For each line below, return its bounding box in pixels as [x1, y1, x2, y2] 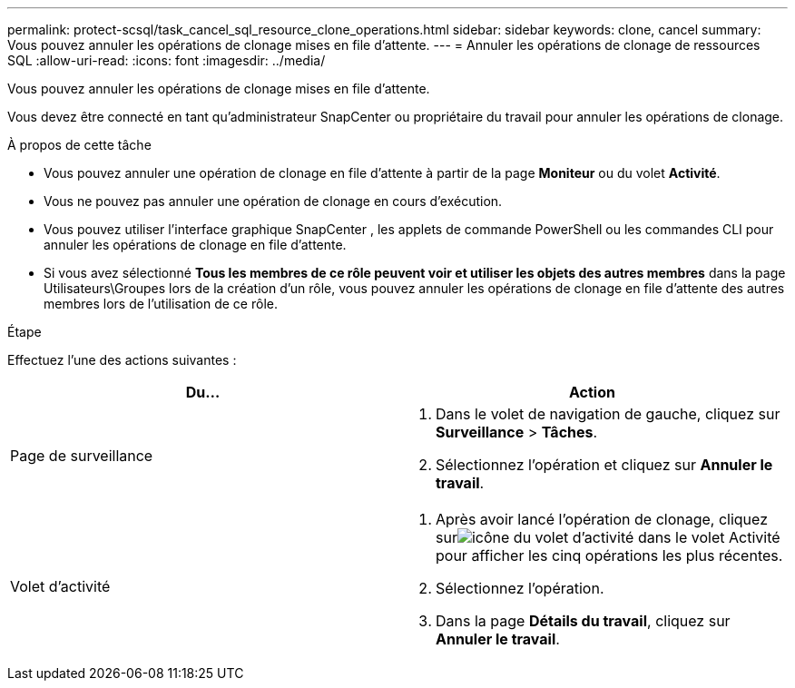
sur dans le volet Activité [436, 528, 780, 546]
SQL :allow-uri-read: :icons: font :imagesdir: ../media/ [7, 53, 326, 68]
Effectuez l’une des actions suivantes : [7, 352, 237, 368]
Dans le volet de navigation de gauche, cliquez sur [436, 405, 780, 423]
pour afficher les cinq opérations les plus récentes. [436, 546, 783, 565]
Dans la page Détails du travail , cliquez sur [436, 612, 731, 630]
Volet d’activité [10, 577, 111, 595]
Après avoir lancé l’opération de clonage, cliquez [436, 510, 768, 528]
